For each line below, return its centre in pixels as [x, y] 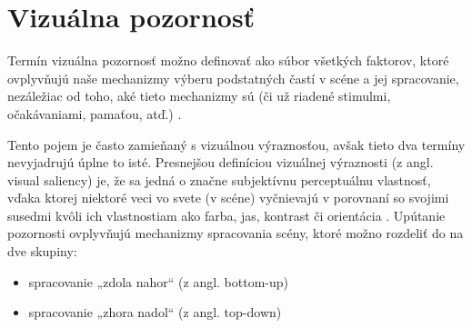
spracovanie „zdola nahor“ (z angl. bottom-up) [159, 281]
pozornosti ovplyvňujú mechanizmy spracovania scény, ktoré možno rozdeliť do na [236, 233]
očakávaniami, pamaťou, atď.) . [95, 113]
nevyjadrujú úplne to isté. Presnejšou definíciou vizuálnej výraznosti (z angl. [221, 162]
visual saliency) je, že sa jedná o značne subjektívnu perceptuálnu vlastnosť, [219, 179]
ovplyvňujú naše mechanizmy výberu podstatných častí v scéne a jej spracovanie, [233, 78]
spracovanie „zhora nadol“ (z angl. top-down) [155, 312]
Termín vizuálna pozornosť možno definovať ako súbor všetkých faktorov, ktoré [228, 60]
